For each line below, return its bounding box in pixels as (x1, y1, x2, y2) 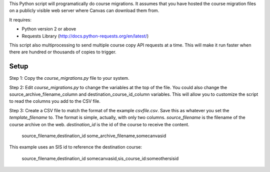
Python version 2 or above (21, 26, 76, 32)
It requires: (9, 16, 32, 22)
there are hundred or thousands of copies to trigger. (9, 49, 117, 55)
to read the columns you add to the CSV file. (9, 98, 101, 104)
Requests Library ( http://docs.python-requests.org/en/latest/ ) (21, 33, 149, 39)
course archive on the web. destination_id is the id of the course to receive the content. (9, 121, 189, 127)
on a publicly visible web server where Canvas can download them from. (9, 7, 159, 13)
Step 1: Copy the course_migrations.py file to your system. (9, 75, 129, 81)
